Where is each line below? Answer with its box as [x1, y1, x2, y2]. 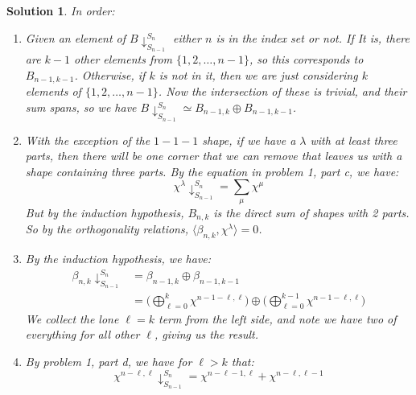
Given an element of [25, 29, 126, 46]
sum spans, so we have [25, 98, 137, 115]
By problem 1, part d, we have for [25, 352, 192, 369]
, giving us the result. [154, 326, 258, 343]
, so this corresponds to [249, 51, 364, 68]
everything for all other [25, 326, 140, 343]
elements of [25, 83, 81, 100]
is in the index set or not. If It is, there [216, 29, 410, 46]
